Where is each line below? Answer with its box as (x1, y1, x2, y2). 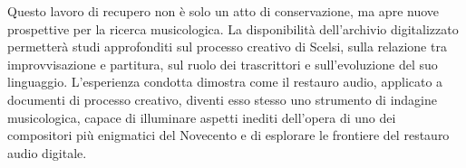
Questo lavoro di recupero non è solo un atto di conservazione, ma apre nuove (7, 2, 440, 20)
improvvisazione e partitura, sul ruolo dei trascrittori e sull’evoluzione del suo (7, 54, 438, 73)
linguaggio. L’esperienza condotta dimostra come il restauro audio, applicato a (7, 72, 443, 91)
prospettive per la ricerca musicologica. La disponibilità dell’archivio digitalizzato (7, 19, 459, 38)
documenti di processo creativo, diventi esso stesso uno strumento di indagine (7, 89, 437, 108)
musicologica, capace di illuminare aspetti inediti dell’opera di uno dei (7, 107, 396, 126)
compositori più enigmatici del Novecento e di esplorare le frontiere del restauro (7, 126, 450, 145)
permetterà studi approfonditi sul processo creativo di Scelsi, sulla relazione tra (7, 37, 447, 56)
